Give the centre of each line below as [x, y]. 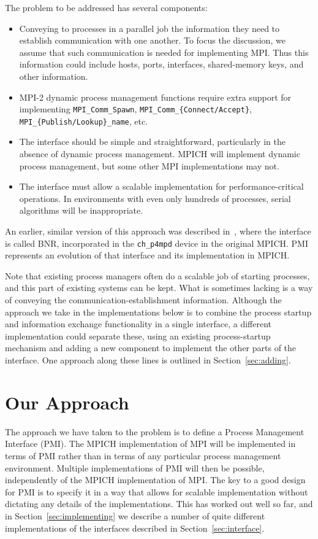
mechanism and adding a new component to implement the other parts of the [151, 348]
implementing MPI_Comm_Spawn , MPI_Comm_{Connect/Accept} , [135, 109]
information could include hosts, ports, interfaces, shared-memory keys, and [161, 64]
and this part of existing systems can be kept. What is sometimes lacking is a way [159, 288]
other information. [54, 76]
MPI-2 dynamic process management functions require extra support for [155, 97]
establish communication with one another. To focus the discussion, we [152, 40]
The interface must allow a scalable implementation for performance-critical [161, 186]
